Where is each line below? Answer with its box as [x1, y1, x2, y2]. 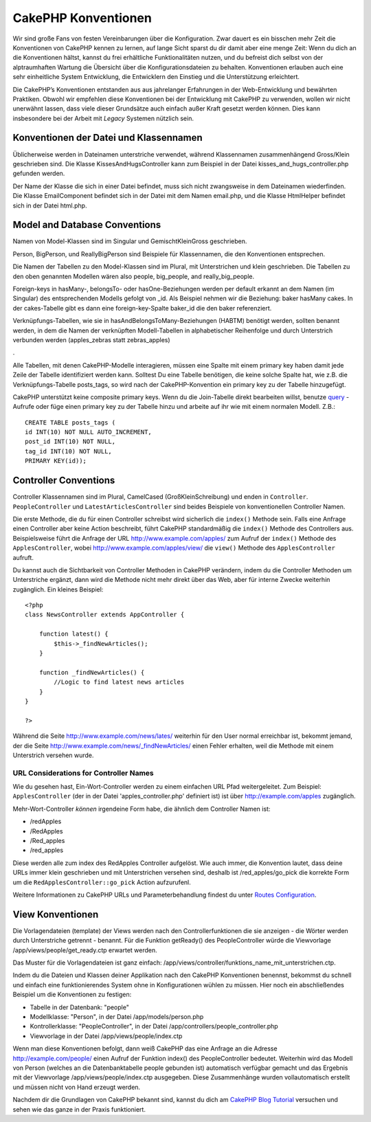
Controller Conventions [12, 475, 115, 486]
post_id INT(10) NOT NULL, [25, 438, 116, 446]
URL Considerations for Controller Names [12, 768, 154, 778]
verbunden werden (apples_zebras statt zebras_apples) [12, 335, 171, 344]
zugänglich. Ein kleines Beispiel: [12, 585, 104, 594]
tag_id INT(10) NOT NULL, [25, 447, 113, 455]
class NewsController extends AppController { [25, 611, 185, 618]
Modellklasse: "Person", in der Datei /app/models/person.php [30, 1013, 204, 1020]
